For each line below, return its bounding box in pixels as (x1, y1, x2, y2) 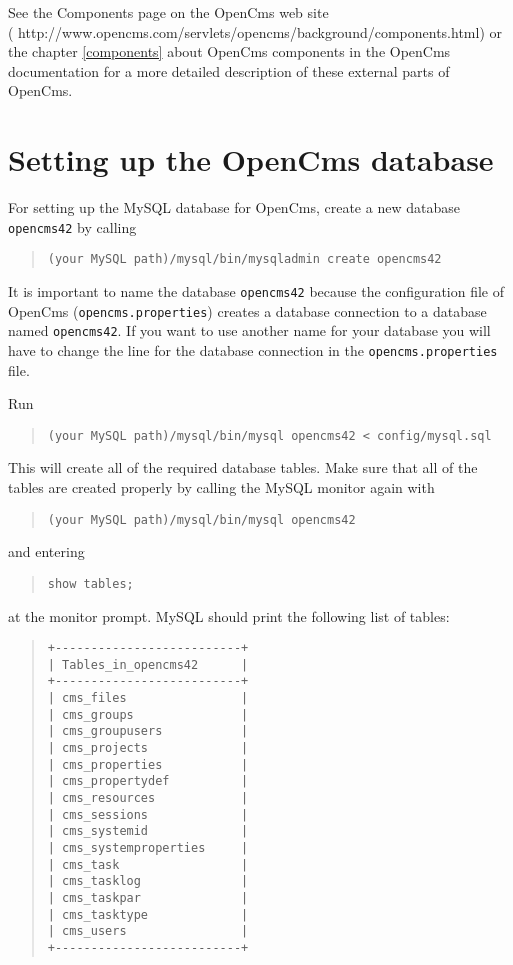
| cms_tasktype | (47, 907, 249, 922)
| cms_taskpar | (47, 891, 249, 905)
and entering (8, 541, 85, 562)
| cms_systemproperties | (47, 841, 249, 856)
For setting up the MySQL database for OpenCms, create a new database (8, 197, 460, 218)
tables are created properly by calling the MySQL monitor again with (8, 477, 435, 498)
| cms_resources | (47, 791, 249, 806)
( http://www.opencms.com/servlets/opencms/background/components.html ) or (8, 21, 503, 42)
